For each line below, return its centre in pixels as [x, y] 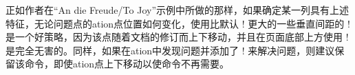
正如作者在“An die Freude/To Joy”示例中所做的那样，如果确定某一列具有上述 [177, 10]
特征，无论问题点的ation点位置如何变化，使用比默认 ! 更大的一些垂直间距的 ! [178, 23]
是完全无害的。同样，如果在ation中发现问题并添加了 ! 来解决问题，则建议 [170, 50]
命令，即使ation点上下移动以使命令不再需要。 [127, 64]
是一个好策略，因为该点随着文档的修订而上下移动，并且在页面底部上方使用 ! [177, 37]
